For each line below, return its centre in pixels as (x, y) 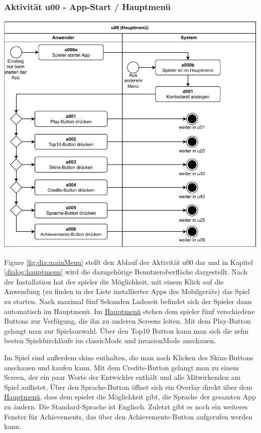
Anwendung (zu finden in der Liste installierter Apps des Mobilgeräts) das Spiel (127, 291)
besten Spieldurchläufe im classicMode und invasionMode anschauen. (110, 340)
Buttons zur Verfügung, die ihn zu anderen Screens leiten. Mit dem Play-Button (127, 321)
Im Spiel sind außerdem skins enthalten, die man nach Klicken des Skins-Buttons (129, 357)
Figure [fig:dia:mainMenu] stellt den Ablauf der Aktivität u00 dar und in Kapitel (128, 262)
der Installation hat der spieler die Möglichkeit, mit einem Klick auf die (114, 281)
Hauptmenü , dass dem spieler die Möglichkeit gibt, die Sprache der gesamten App (130, 397)
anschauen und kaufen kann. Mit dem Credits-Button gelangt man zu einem (121, 367)
